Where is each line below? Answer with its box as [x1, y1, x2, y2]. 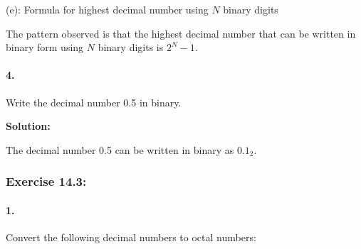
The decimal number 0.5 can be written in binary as [6, 142, 234, 157]
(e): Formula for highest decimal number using [6, 2, 209, 16]
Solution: [6, 118, 51, 133]
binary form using [6, 40, 84, 55]
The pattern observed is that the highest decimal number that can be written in [6, 26, 356, 40]
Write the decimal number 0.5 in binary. [6, 94, 182, 109]
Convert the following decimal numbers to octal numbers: [6, 230, 256, 244]
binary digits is [98, 40, 164, 55]
